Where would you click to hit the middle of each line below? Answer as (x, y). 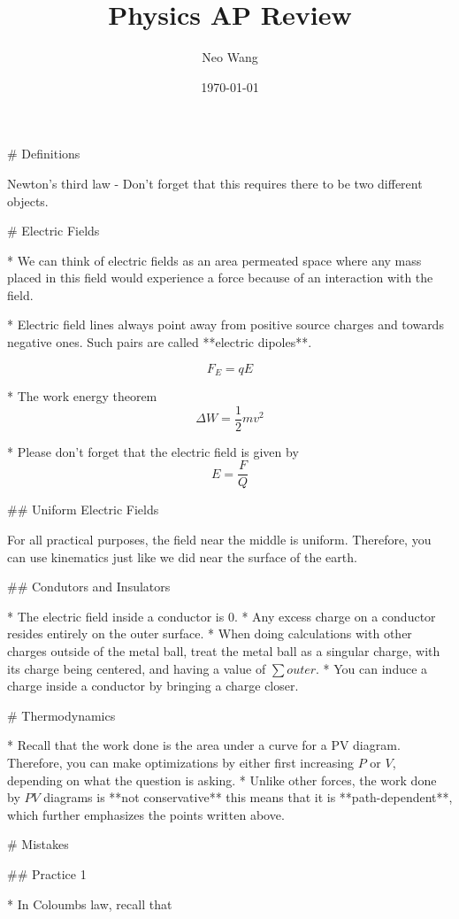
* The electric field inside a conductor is (116, 616)
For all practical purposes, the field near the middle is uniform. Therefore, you (219, 540)
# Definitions (44, 154)
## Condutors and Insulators (89, 587)
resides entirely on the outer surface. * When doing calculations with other (210, 633)
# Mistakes (38, 844)
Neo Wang (230, 57)
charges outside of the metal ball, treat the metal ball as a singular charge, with (224, 650)
